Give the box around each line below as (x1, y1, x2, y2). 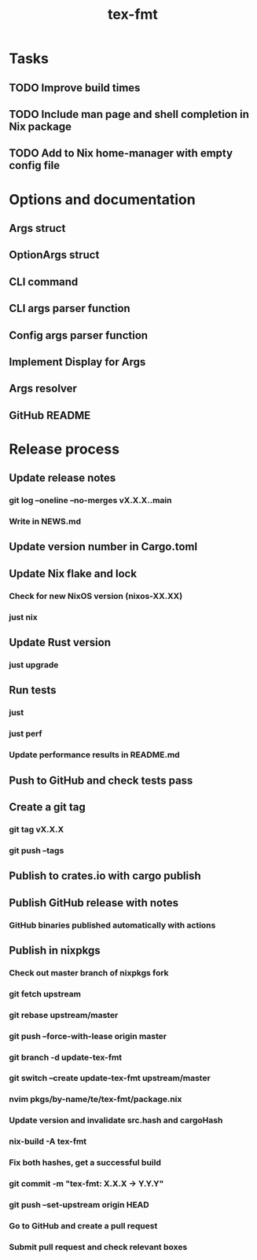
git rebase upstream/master (9, 1009, 119, 1020)
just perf (9, 729, 42, 740)
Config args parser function (9, 329, 149, 342)
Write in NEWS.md (9, 516, 82, 527)
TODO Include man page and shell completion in (9, 108, 250, 121)
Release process (9, 440, 120, 457)
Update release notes (9, 472, 116, 485)
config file (9, 159, 61, 172)
